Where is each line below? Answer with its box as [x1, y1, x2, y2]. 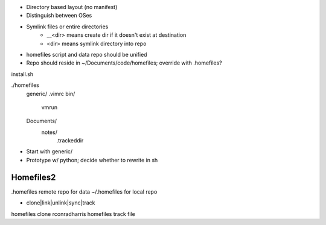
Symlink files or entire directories [26, 23, 109, 30]
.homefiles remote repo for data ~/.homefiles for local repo [11, 188, 158, 195]
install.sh [11, 70, 34, 78]
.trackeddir [56, 137, 84, 144]
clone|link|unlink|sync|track [26, 199, 95, 206]
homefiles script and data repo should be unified [26, 51, 147, 58]
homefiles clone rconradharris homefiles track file [11, 210, 135, 217]
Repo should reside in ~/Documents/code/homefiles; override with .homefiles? [26, 59, 223, 66]
